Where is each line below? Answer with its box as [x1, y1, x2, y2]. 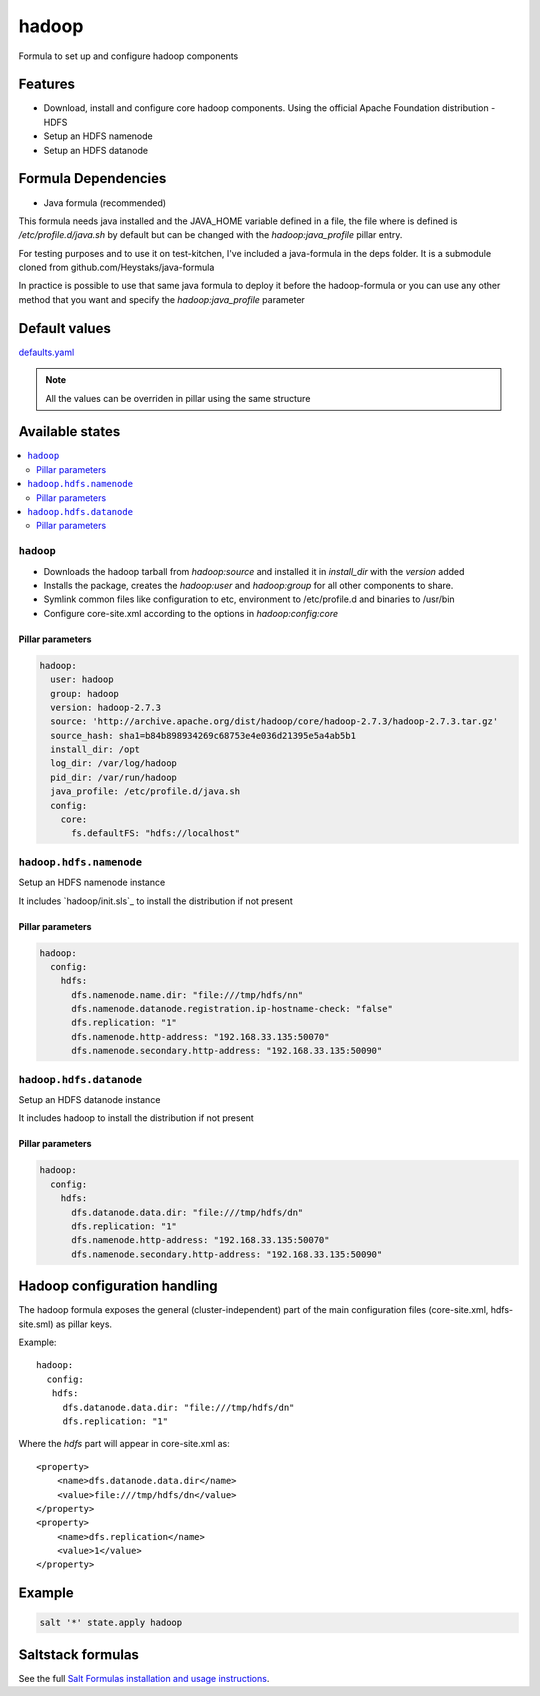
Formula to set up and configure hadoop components [18, 50, 239, 62]
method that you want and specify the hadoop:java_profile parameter [18, 293, 305, 305]
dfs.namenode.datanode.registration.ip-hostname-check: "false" [71, 1003, 394, 1015]
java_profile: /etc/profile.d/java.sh [50, 786, 240, 797]
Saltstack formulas [18, 1646, 140, 1663]
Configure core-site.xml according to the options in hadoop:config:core [43, 607, 339, 619]
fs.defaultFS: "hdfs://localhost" [71, 828, 240, 839]
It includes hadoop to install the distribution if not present [18, 1112, 254, 1124]
